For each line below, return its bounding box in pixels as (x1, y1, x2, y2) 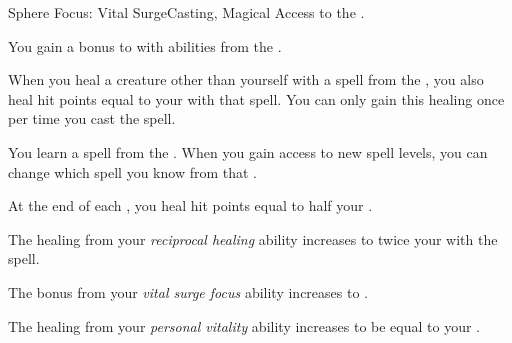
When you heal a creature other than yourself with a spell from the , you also (8, 69, 484, 90)
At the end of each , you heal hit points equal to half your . (8, 195, 373, 216)
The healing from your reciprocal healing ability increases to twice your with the (8, 228, 498, 249)
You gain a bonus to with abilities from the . (8, 35, 282, 56)
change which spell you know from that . (8, 161, 258, 182)
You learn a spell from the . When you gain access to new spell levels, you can (8, 141, 488, 162)
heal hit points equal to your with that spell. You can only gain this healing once (8, 88, 505, 109)
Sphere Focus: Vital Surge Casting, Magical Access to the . (8, 2, 365, 22)
